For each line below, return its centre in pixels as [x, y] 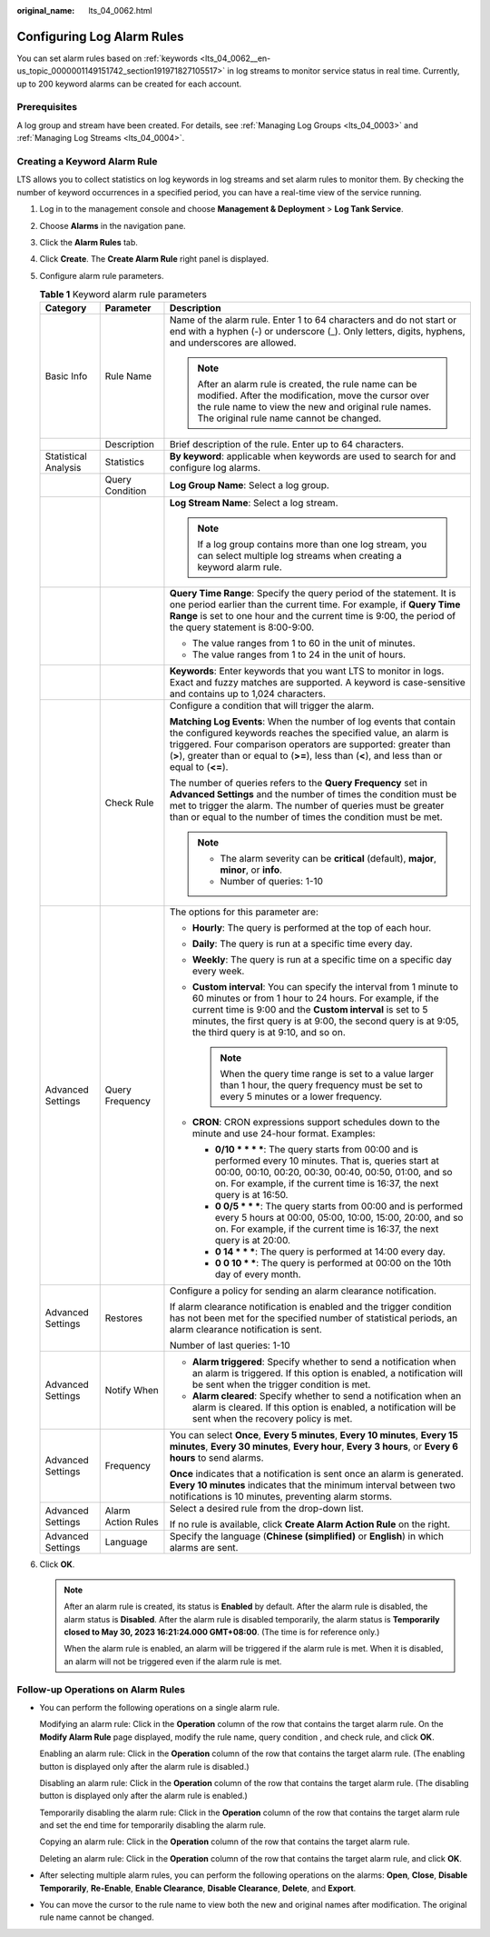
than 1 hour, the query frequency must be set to [322, 1085]
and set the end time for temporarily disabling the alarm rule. [153, 1825]
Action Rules [132, 1523]
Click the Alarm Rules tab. [88, 242]
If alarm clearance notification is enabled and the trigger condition [311, 1307]
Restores [124, 1318]
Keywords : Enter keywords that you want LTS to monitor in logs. [307, 671]
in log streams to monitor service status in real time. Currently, [343, 71]
